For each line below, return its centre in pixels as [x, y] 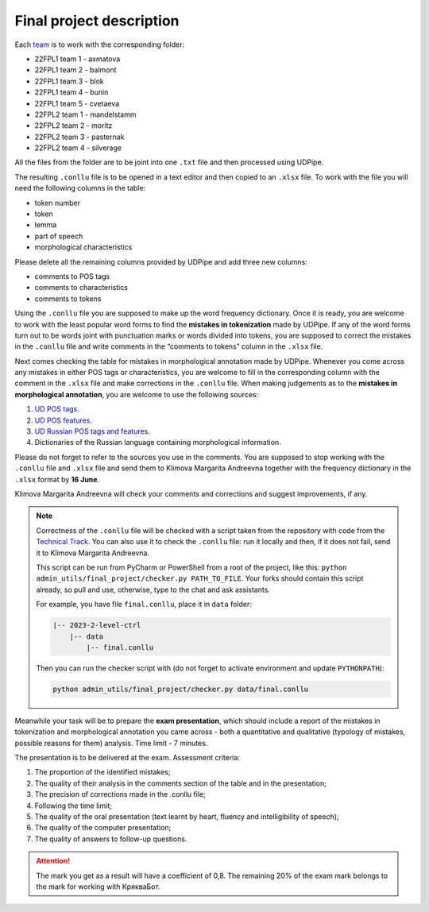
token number [58, 203]
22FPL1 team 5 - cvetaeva [77, 103]
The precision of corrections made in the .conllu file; [120, 794]
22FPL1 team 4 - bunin [71, 92]
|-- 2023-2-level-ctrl [97, 625]
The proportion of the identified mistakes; [102, 772]
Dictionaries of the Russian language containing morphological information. [158, 442]
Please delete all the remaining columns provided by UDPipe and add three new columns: [161, 261]
